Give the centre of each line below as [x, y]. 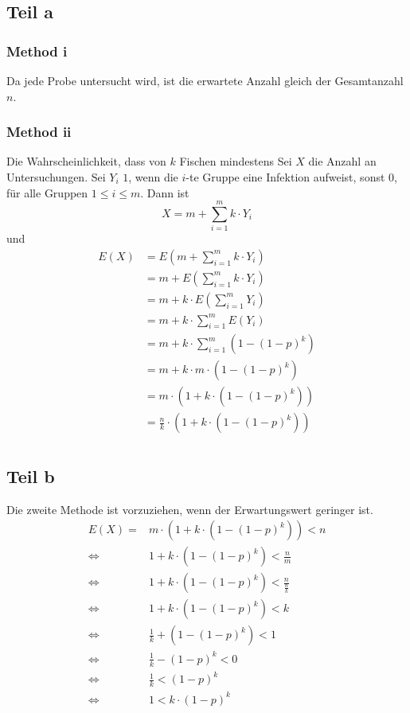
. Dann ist [165, 192]
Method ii [39, 132]
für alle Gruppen [47, 192]
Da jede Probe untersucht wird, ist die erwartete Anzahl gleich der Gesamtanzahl [205, 80]
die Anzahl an [342, 161]
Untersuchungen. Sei [56, 177]
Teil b [31, 475]
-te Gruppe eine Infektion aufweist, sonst [285, 177]
